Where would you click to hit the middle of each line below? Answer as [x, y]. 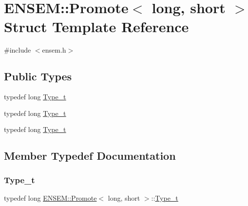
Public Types [38, 76]
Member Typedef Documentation [90, 156]
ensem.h [54, 50]
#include [18, 50]
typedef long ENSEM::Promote [50, 197]
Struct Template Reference [96, 27]
